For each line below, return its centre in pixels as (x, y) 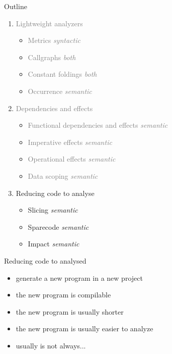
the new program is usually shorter (70, 311)
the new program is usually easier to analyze (84, 328)
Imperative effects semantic (70, 142)
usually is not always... (51, 345)
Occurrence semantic (60, 91)
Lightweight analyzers (49, 23)
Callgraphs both (52, 57)
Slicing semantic (53, 210)
